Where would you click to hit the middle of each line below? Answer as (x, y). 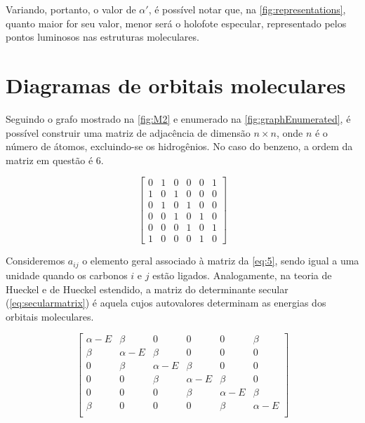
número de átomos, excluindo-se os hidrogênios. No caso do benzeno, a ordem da (179, 146)
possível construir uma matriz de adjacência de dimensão (128, 132)
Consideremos (35, 261)
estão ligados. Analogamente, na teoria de (242, 275)
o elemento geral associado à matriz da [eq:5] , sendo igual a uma (221, 261)
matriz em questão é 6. (55, 160)
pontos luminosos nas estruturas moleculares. (102, 37)
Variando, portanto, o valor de (71, 9)
